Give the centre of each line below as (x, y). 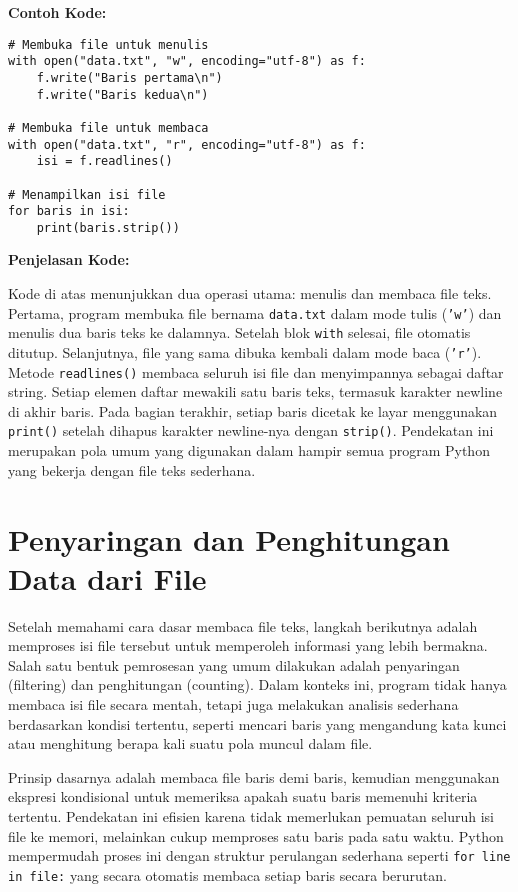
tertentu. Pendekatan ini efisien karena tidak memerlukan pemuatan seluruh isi (251, 815)
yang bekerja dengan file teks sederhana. (132, 469)
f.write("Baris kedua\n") (122, 94)
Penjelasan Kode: (69, 259)
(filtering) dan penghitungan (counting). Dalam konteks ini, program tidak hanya (257, 684)
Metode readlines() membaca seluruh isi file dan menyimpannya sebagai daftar (256, 371)
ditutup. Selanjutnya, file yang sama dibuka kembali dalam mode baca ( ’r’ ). (245, 351)
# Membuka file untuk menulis (108, 44)
